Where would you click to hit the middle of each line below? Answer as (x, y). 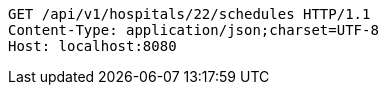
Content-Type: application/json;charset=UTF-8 (193, 30)
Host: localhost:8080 (92, 46)
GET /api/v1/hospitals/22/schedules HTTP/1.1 (189, 14)
